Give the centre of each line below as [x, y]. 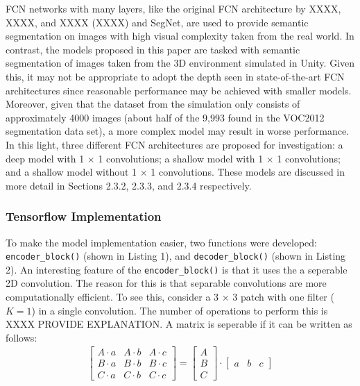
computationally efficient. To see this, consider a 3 [112, 297]
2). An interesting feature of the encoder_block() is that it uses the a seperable [177, 269]
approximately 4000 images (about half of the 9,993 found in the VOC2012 [165, 117]
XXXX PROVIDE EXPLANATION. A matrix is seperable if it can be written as [179, 324]
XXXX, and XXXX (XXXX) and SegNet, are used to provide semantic [157, 22]
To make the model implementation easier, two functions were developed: [161, 242]
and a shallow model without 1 [71, 172]
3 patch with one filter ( [283, 297]
